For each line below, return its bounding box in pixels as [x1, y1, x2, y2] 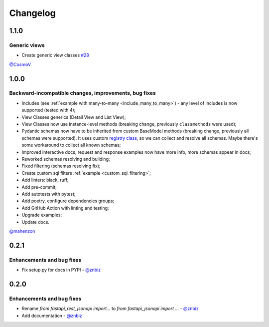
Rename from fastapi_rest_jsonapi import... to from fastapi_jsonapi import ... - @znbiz [21, 306, 199, 312]
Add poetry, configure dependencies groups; [21, 198, 115, 204]
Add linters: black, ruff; [21, 177, 69, 183]
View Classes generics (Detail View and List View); [21, 114, 126, 120]
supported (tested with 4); [21, 107, 76, 113]
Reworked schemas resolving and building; [21, 156, 110, 162]
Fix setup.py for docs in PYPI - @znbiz [21, 267, 101, 273]
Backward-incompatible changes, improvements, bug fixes [9, 90, 156, 97]
